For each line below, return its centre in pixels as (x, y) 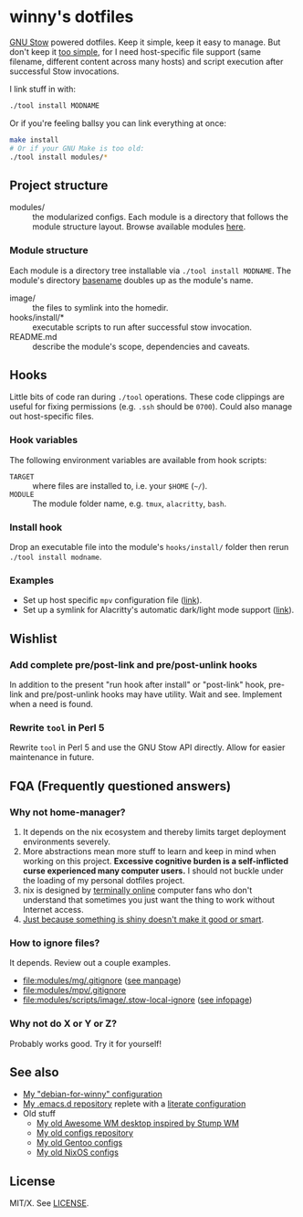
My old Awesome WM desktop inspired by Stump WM (138, 1123)
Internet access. (53, 909)
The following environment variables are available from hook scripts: (138, 460)
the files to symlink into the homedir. (100, 307)
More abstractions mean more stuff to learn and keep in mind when (149, 851)
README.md (33, 336)
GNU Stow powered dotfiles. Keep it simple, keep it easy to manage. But (145, 42)
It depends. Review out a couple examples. (90, 963)
